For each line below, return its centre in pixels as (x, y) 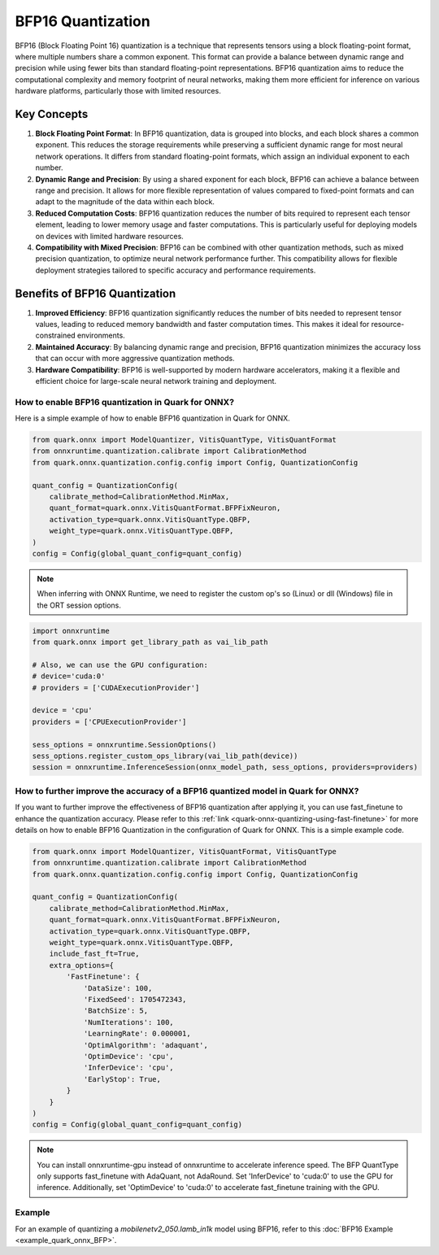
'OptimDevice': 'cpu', (128, 1056)
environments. (101, 336)
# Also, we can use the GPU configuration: (120, 665)
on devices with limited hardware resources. (110, 236)
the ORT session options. (79, 605)
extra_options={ (81, 965)
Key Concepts (52, 114)
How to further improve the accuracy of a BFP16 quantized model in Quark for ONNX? (187, 791)
